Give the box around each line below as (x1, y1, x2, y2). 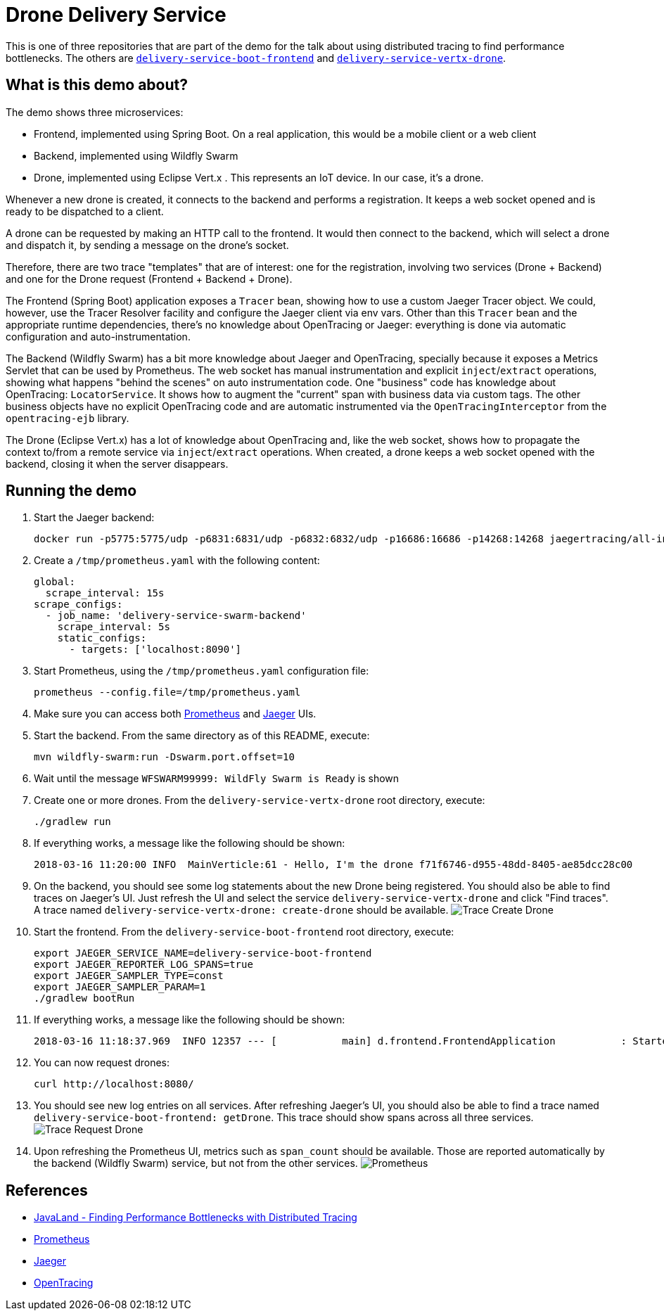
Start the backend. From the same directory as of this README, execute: (34, 729, 370, 742)
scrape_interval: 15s (45, 587, 165, 599)
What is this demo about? (6, 76, 188, 94)
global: (34, 576, 76, 588)
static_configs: (57, 632, 147, 644)
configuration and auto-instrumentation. (6, 330, 191, 343)
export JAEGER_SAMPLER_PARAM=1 (34, 981, 206, 993)
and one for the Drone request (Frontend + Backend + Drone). (6, 272, 293, 285)
